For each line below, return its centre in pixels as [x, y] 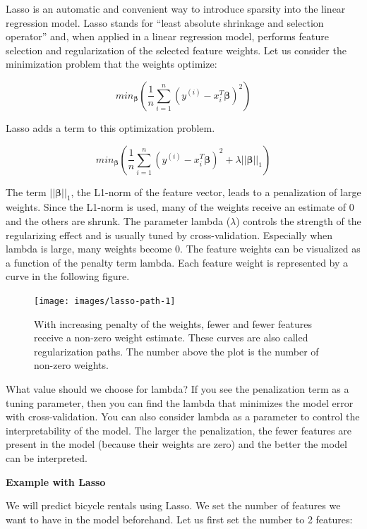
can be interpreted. [47, 457]
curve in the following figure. [68, 276]
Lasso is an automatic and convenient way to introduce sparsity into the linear [176, 8]
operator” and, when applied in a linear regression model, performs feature [167, 36]
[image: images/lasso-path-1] [105, 301]
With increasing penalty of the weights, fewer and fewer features [173, 323]
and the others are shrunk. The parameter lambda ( [118, 220]
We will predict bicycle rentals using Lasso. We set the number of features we [173, 505]
